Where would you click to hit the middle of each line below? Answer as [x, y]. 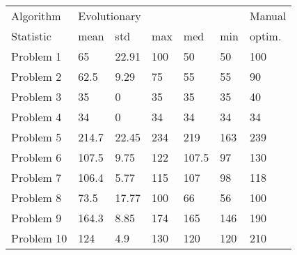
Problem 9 [37, 218]
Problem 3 [37, 96]
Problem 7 [37, 177]
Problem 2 [37, 76]
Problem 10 [39, 238]
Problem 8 [37, 198]
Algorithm [36, 16]
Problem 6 [37, 157]
